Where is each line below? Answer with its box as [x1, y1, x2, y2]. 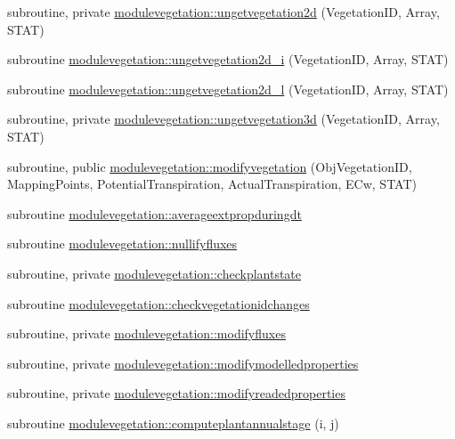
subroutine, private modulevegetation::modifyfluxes [7, 324, 286, 343]
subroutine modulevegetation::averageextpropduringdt [7, 204, 302, 223]
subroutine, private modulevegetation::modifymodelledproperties [7, 354, 359, 372]
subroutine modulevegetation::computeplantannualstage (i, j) [7, 413, 339, 432]
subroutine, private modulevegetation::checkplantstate [7, 264, 302, 282]
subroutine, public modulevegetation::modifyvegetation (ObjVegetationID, [7, 157, 412, 175]
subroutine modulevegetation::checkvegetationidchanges [7, 294, 310, 313]
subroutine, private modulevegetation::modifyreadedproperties [7, 384, 345, 402]
